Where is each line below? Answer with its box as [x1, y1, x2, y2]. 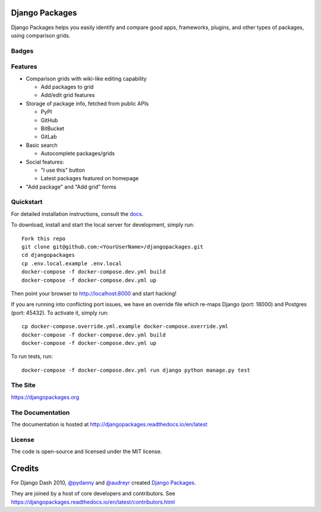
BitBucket [40, 125, 65, 132]
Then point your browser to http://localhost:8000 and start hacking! [11, 290, 177, 297]
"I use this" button [40, 167, 86, 174]
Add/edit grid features [40, 92, 95, 99]
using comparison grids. [11, 32, 71, 39]
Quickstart [11, 198, 43, 206]
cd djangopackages [21, 252, 75, 259]
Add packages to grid [40, 83, 94, 90]
